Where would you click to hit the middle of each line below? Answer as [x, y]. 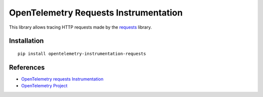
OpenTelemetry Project [44, 86]
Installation [26, 41]
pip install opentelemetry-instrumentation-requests [82, 54]
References [27, 67]
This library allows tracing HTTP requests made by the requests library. [80, 27]
